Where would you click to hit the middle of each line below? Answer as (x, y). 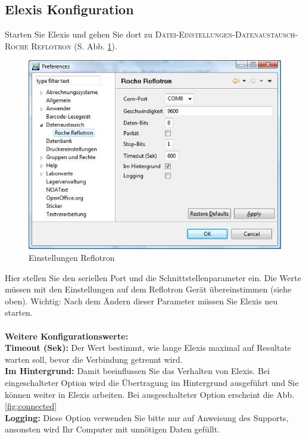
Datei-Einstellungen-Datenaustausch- (227, 34)
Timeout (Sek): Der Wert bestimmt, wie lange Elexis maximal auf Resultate (148, 348)
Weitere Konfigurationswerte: (67, 336)
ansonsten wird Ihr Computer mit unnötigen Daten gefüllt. (113, 429)
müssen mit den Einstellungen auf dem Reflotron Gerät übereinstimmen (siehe (148, 289)
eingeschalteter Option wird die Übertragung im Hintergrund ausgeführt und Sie (152, 382)
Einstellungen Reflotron (72, 258)
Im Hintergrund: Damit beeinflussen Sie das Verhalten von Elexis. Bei (138, 371)
